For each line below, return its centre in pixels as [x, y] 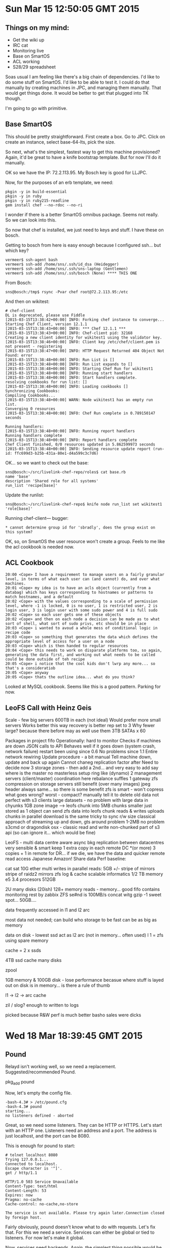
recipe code [18, 632]
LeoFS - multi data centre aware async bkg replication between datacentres [85, 843]
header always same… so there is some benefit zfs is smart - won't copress [84, 789]
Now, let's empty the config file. [39, 1093]
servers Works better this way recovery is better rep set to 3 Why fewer [80, 726]
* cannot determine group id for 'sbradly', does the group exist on [80, 528]
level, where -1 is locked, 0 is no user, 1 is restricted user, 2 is [81, 606]
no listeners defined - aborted [39, 1116]
